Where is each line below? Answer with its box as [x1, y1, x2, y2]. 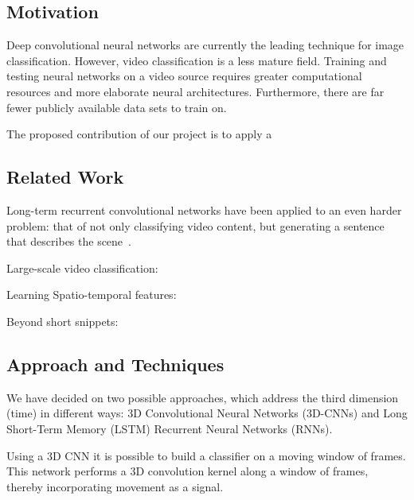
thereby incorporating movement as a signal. [6, 478, 224, 494]
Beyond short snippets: [6, 312, 119, 329]
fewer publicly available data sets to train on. [6, 99, 227, 115]
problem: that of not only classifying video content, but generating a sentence [6, 217, 385, 234]
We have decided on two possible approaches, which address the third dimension [6, 389, 399, 405]
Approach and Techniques [6, 351, 225, 376]
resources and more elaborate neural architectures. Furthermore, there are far [6, 83, 385, 99]
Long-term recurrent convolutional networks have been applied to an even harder [6, 201, 402, 218]
